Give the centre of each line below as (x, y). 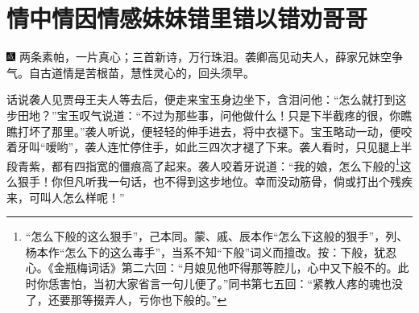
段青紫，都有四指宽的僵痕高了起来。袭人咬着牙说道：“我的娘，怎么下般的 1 (203, 164)
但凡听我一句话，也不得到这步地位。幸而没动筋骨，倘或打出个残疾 (237, 181)
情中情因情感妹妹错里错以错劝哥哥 (187, 18)
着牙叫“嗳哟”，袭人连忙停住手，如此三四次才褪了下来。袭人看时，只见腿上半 (209, 147)
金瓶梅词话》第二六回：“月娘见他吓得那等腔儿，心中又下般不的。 (226, 268)
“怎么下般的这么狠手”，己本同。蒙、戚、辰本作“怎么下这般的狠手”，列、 (217, 236)
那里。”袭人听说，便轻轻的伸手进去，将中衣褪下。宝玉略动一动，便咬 (232, 131)
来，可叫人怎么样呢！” (66, 197)
